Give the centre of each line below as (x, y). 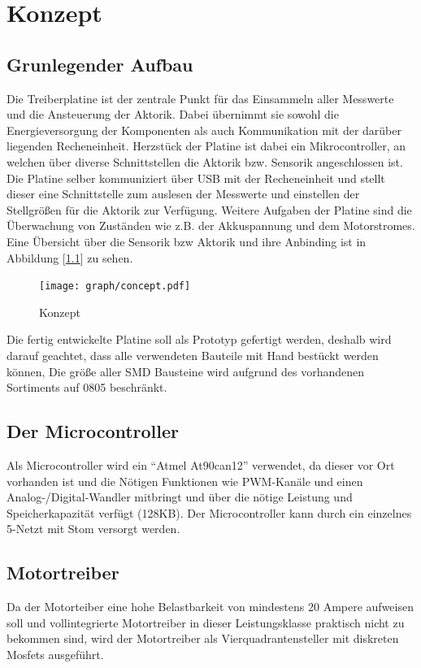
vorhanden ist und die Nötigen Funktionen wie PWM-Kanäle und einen (185, 481)
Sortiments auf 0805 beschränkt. (87, 387)
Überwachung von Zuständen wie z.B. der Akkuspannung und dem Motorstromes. (211, 226)
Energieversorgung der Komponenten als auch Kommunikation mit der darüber (204, 130)
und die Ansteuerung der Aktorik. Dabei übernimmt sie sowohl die (173, 114)
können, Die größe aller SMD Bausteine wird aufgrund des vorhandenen (186, 371)
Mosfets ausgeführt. (55, 654)
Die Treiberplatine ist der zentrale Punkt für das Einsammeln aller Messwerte (200, 98)
